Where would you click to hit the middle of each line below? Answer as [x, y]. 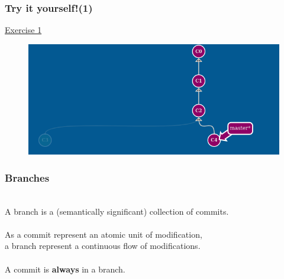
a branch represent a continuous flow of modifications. [103, 246]
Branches [27, 177]
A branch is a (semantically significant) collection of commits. [117, 211]
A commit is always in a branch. [65, 269]
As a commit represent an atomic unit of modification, [104, 234]
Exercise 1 [23, 30]
